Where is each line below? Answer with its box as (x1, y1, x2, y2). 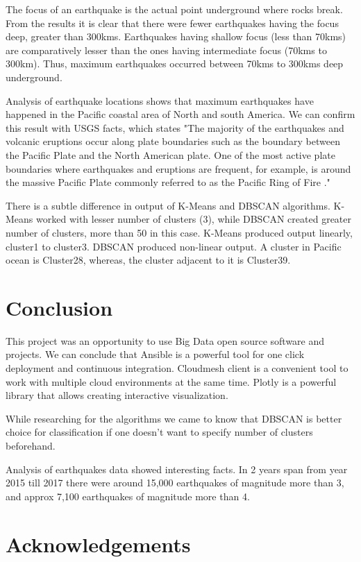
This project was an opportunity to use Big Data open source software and (6, 333, 325, 348)
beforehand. (6, 438, 56, 452)
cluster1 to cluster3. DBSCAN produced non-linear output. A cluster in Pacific (6, 239, 342, 253)
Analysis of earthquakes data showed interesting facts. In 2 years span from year (6, 461, 348, 476)
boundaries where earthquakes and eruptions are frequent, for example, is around (6, 161, 351, 176)
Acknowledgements (6, 529, 191, 558)
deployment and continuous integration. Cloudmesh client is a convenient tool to (6, 361, 349, 375)
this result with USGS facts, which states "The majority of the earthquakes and (6, 120, 344, 135)
